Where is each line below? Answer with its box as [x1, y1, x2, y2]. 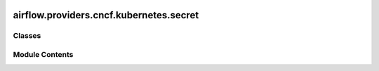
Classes [13, 31, 41, 41]
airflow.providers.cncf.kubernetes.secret [13, 9, 199, 21]
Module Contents [13, 49, 74, 59]
